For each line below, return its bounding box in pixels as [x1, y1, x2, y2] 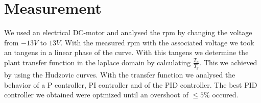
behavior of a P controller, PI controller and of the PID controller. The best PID [4, 79, 257, 90]
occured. [212, 89, 239, 100]
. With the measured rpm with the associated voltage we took [60, 37, 254, 47]
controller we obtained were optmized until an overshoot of [4, 89, 188, 100]
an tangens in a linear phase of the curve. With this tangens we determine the [4, 47, 249, 58]
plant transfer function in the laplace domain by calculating [4, 57, 191, 67]
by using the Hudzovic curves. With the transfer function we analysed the [4, 69, 235, 80]
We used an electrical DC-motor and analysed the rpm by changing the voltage [4, 27, 252, 38]
